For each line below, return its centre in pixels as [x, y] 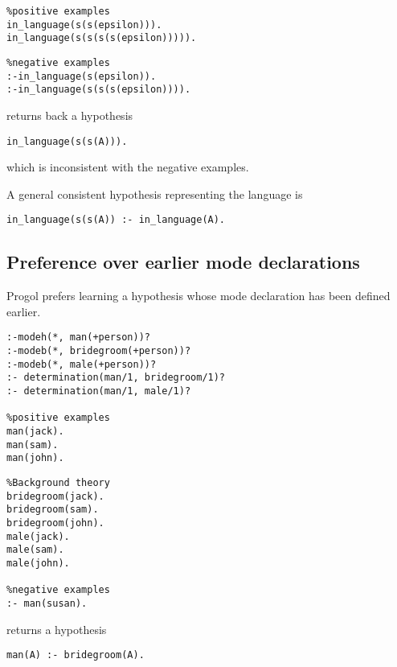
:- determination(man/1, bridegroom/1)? [116, 378]
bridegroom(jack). [55, 496]
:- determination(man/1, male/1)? [99, 391]
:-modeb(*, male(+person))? [82, 364]
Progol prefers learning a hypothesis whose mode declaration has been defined [198, 296]
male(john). [38, 563]
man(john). [35, 458]
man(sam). [33, 445]
